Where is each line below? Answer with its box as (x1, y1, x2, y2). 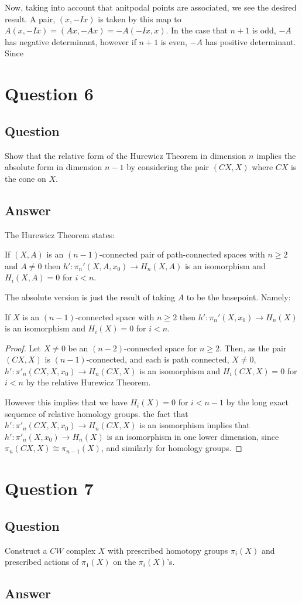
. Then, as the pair (219, 341, 287, 354)
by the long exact (226, 396, 289, 408)
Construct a (5, 544, 47, 556)
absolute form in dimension (5, 161, 102, 173)
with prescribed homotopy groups (108, 544, 228, 556)
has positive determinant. (205, 35, 296, 48)
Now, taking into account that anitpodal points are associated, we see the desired (5, 1, 297, 13)
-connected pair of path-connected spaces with (99, 248, 265, 260)
